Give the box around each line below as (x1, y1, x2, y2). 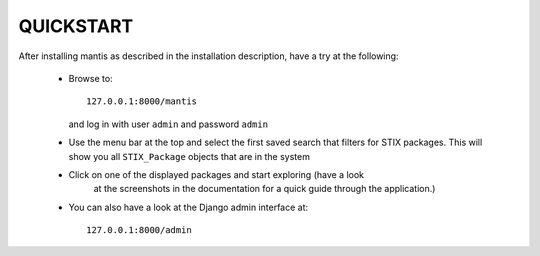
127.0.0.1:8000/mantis (86, 96, 198, 107)
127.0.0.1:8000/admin (86, 225, 192, 236)
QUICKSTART (18, 15, 134, 37)
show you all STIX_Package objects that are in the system (68, 150, 310, 162)
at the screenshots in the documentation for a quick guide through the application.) (93, 183, 436, 195)
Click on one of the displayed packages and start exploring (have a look (68, 168, 365, 180)
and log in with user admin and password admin (68, 118, 269, 130)
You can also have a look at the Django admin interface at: (68, 201, 309, 213)
